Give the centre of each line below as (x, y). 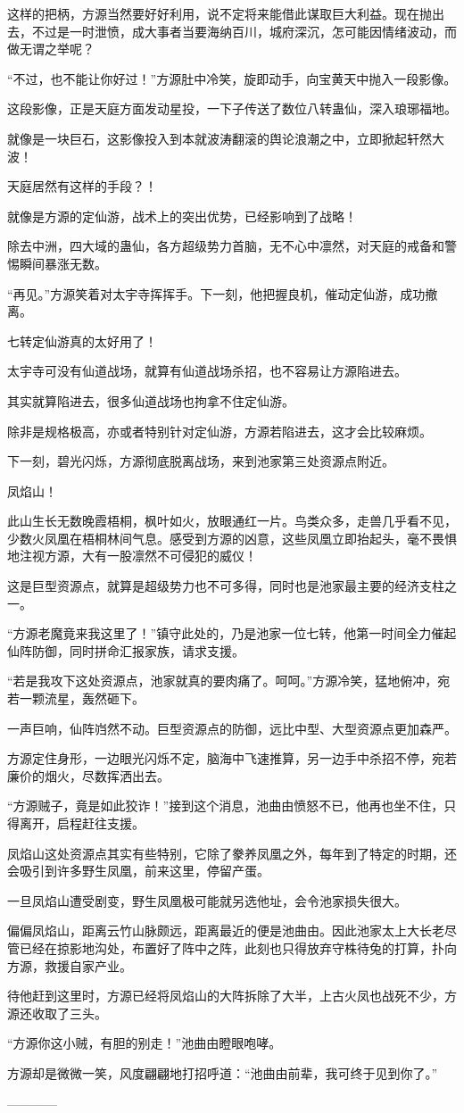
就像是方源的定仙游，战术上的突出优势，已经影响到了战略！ (182, 216)
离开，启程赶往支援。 (82, 823)
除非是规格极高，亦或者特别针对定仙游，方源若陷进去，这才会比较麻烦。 (220, 431)
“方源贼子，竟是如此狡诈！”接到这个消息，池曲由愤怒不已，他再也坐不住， (226, 806)
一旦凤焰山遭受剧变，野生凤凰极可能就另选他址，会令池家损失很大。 (207, 900)
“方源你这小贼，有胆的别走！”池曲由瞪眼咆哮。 (145, 1043)
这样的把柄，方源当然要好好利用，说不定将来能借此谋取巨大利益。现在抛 (220, 13)
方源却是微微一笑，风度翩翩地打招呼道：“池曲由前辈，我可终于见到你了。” (223, 1072)
